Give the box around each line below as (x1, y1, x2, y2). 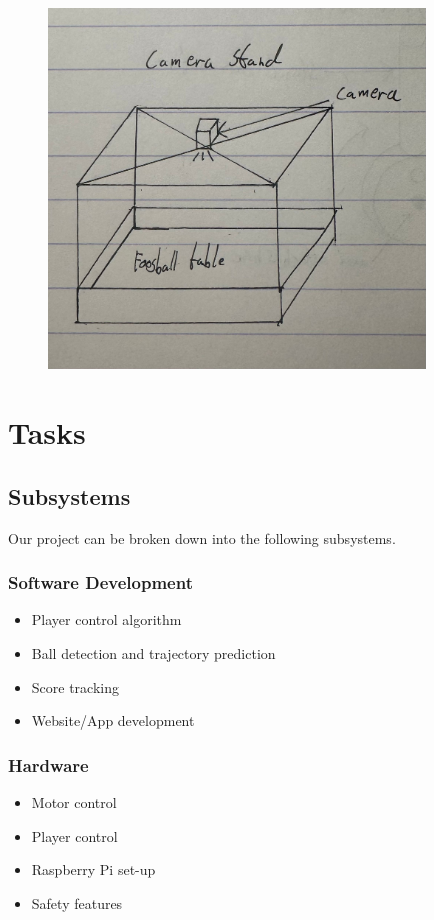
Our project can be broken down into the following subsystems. (8, 527, 396, 548)
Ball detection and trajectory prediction (31, 642, 276, 663)
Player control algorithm (31, 609, 182, 630)
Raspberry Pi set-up (31, 859, 156, 880)
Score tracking (31, 676, 119, 697)
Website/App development (31, 710, 195, 731)
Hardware (8, 752, 89, 777)
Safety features (31, 892, 123, 913)
